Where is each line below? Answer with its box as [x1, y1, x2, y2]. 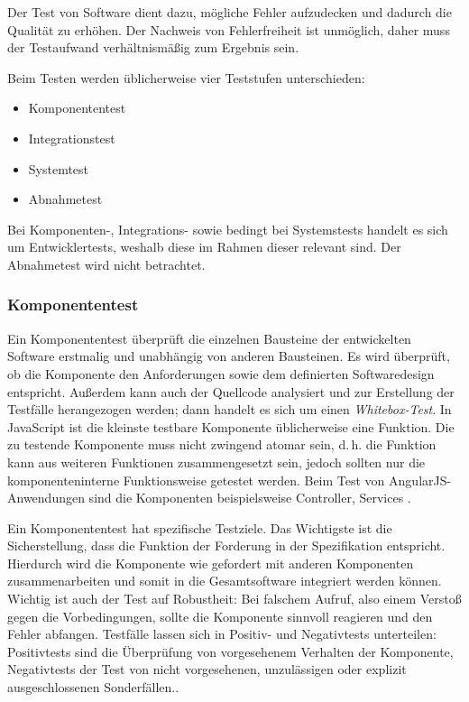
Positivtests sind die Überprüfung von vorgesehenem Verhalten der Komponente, [7, 642, 454, 660]
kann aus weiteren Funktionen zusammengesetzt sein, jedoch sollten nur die [7, 452, 426, 471]
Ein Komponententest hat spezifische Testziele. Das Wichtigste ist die [7, 518, 392, 537]
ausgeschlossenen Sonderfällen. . [7, 678, 179, 697]
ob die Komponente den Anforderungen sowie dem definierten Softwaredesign [7, 364, 435, 383]
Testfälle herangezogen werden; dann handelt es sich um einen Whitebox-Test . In [7, 400, 452, 419]
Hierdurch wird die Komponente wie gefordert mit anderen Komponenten [7, 553, 414, 572]
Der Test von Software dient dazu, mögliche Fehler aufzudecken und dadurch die [7, 3, 452, 21]
